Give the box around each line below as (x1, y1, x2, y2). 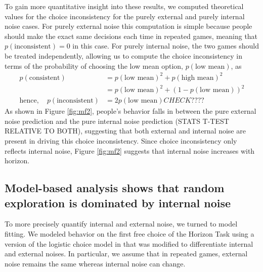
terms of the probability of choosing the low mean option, (5, 60, 183, 71)
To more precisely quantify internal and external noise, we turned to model (5, 218, 238, 229)
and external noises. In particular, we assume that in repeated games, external (5, 248, 248, 259)
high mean (181, 74, 214, 81)
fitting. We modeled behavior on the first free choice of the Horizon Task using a (5, 229, 254, 239)
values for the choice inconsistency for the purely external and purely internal (5, 11, 245, 21)
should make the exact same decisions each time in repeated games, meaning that (5, 30, 258, 41)
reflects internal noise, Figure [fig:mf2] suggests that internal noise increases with (5, 145, 255, 156)
